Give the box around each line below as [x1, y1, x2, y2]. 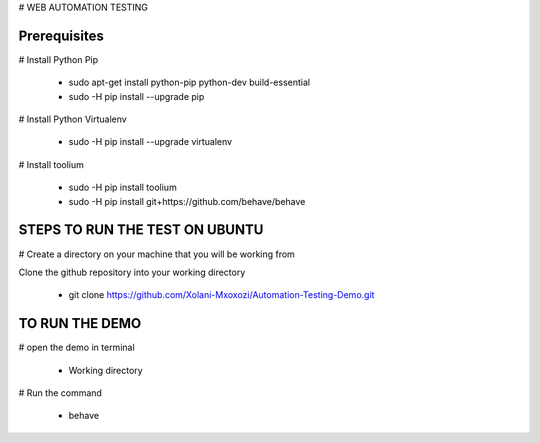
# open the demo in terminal [18, 341, 135, 354]
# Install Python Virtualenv [18, 113, 127, 125]
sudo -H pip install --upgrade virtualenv [68, 136, 233, 148]
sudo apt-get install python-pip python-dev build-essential [68, 76, 310, 89]
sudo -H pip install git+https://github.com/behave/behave [68, 195, 306, 207]
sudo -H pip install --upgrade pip [68, 90, 205, 102]
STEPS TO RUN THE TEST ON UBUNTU [18, 221, 264, 239]
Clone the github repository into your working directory [18, 266, 246, 278]
